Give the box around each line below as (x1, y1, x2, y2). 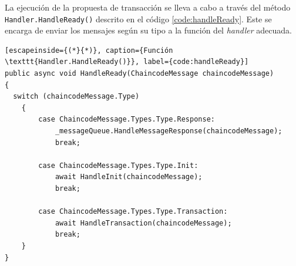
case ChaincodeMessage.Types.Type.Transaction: (38, 207, 228, 216)
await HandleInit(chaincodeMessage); (55, 173, 203, 181)
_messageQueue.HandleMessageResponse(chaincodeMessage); (55, 127, 282, 135)
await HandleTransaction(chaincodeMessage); (55, 218, 232, 227)
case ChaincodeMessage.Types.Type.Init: (38, 161, 199, 170)
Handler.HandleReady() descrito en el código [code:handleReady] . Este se (5, 12, 272, 25)
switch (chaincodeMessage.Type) (13, 92, 140, 101)
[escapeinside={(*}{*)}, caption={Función (5, 46, 173, 55)
